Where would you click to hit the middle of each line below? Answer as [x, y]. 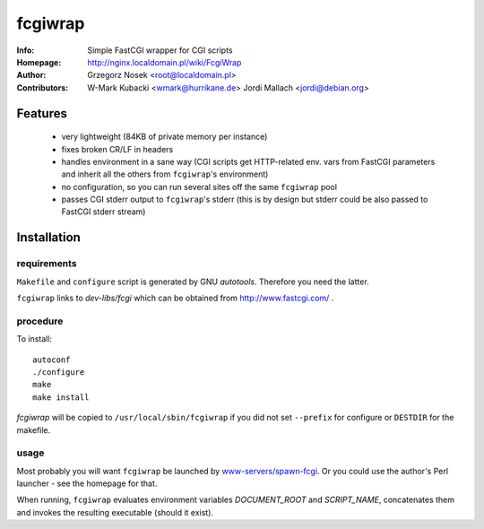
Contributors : [43, 87]
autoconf [52, 360]
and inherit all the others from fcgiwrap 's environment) [165, 174]
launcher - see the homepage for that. [87, 483]
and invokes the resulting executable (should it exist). [115, 512]
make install [61, 397]
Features [42, 113]
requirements [47, 264]
